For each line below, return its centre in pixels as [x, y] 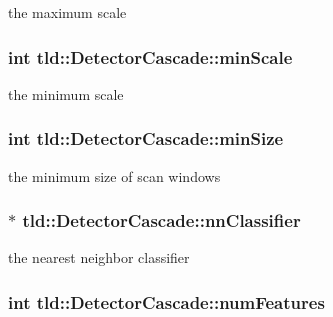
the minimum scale [66, 93]
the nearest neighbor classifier [99, 257]
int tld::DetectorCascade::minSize [146, 138]
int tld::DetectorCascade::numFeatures [166, 301]
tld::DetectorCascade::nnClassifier [161, 220]
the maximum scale [67, 12]
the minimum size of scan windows [114, 175]
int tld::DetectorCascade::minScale [150, 56]
